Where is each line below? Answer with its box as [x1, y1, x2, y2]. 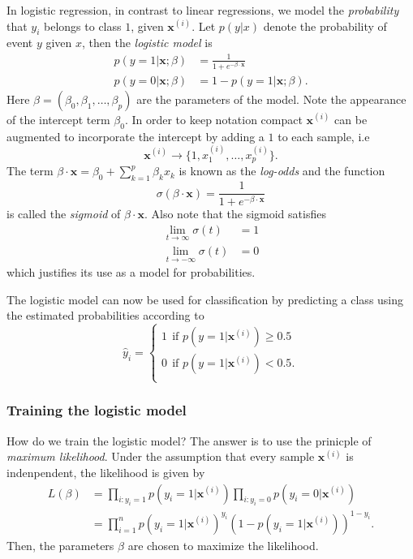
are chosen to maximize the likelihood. [127, 536, 319, 553]
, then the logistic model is [82, 34, 213, 51]
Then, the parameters [6, 536, 114, 553]
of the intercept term [6, 110, 110, 127]
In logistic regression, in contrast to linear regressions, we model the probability [6, 2, 399, 18]
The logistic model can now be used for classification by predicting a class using [6, 290, 404, 307]
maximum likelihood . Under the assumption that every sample [6, 448, 315, 465]
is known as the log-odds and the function [179, 162, 385, 179]
